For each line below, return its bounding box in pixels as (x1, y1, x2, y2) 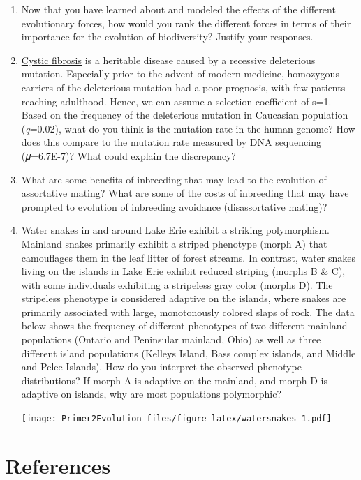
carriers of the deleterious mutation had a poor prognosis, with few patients (21, 80, 346, 94)
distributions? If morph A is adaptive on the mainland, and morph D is (21, 373, 327, 387)
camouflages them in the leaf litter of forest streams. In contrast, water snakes (21, 250, 356, 264)
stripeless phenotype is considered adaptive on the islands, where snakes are (21, 291, 346, 306)
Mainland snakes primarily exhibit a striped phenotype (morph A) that (21, 236, 327, 250)
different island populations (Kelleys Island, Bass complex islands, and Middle (21, 345, 356, 360)
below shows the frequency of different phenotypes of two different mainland (21, 318, 348, 333)
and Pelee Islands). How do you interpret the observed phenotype (21, 359, 302, 374)
